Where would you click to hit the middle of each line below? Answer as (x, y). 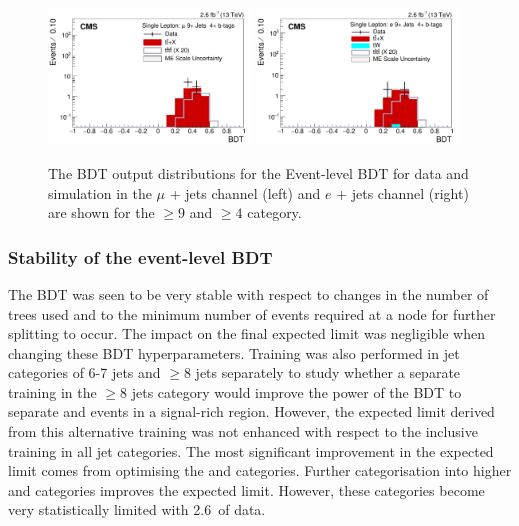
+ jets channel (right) (402, 192)
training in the (52, 391)
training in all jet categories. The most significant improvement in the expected (251, 450)
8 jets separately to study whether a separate (322, 372)
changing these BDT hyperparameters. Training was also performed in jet (234, 352)
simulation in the (100, 192)
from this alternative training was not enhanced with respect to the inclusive (243, 431)
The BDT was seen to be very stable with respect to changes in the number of (248, 293)
